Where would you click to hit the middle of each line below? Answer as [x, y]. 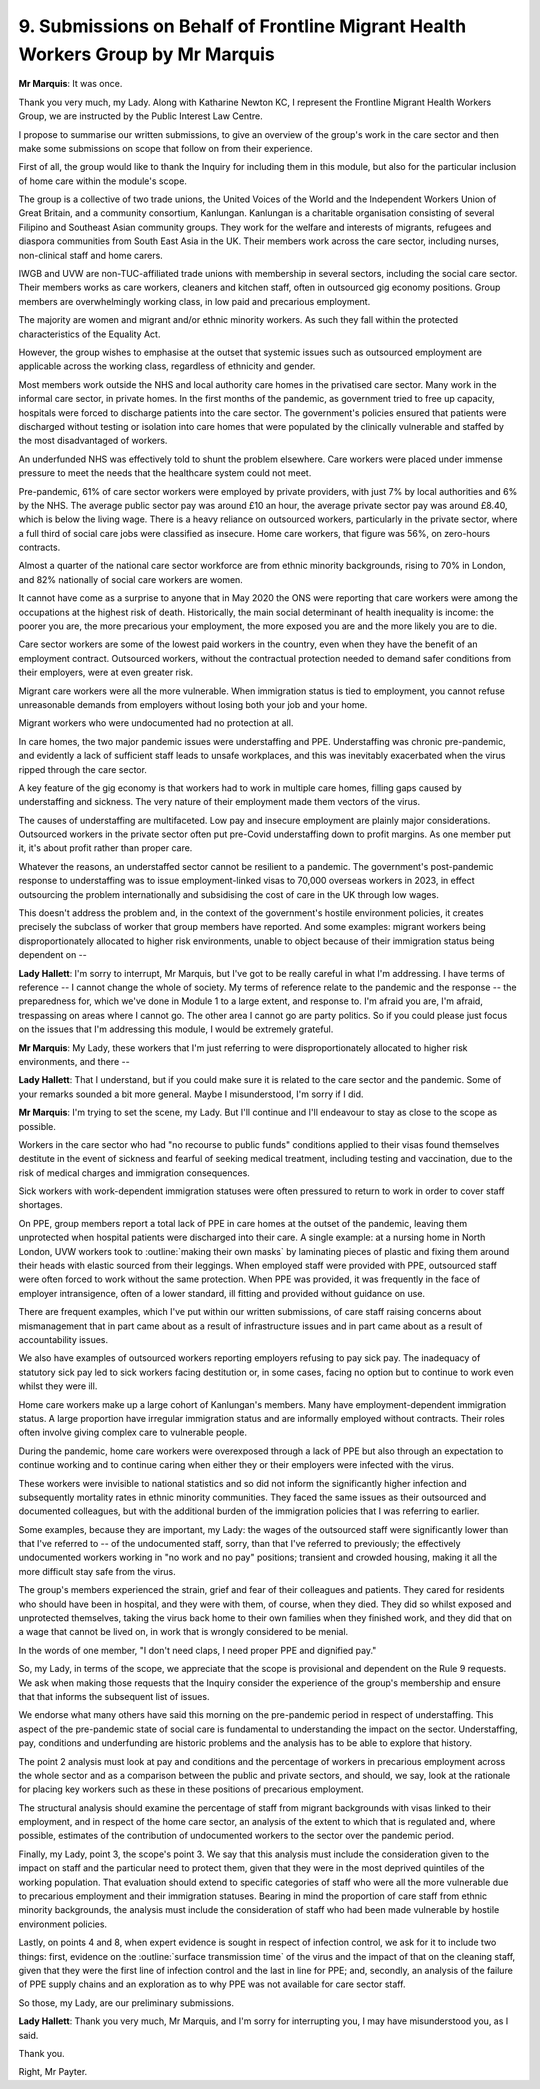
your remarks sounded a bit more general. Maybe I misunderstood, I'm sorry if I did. [191, 1094]
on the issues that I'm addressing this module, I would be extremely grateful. [176, 1029]
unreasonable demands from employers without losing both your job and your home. [193, 704]
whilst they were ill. [58, 1386]
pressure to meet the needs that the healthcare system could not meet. [165, 473]
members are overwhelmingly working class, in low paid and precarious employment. [194, 301]
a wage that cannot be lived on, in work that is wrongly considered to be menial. [183, 1632]
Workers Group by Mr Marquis [146, 54]
